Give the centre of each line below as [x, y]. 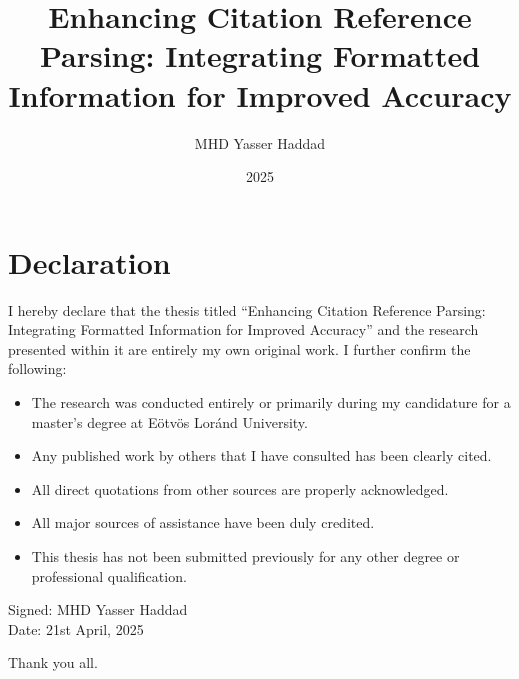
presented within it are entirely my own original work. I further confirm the [239, 348]
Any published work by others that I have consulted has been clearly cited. [261, 455]
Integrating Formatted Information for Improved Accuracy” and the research [243, 329]
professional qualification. [109, 575]
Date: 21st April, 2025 [76, 628]
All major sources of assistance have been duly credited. [203, 522]
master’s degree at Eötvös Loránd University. [169, 421]
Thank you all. [53, 662]
